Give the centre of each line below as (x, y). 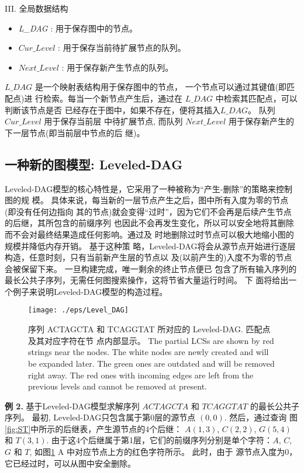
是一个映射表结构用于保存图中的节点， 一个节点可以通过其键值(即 (161, 87)
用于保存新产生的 (261, 121)
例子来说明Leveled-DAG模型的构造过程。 (90, 291)
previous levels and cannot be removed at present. (118, 386)
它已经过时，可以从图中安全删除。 (70, 463)
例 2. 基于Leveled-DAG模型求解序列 (72, 406)
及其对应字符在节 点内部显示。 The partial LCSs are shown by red (151, 340)
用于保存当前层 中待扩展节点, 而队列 (113, 121)
